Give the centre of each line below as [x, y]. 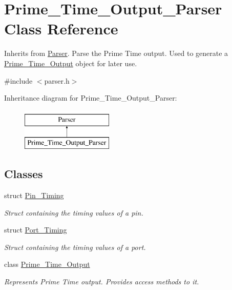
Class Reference [61, 28]
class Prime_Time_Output [47, 264]
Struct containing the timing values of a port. [75, 247]
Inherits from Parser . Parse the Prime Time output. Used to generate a [116, 53]
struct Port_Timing [36, 230]
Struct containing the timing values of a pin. [74, 212]
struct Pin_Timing [34, 195]
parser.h [57, 80]
